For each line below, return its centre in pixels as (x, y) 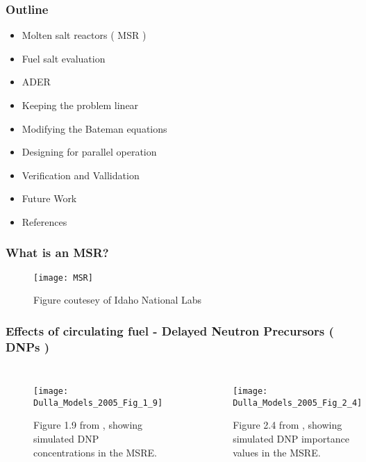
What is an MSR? (57, 253)
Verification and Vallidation (81, 175)
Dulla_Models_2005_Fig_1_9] (98, 403)
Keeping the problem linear (80, 105)
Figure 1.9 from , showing (88, 425)
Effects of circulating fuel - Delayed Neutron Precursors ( (170, 330)
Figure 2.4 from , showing (288, 425)
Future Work (49, 198)
